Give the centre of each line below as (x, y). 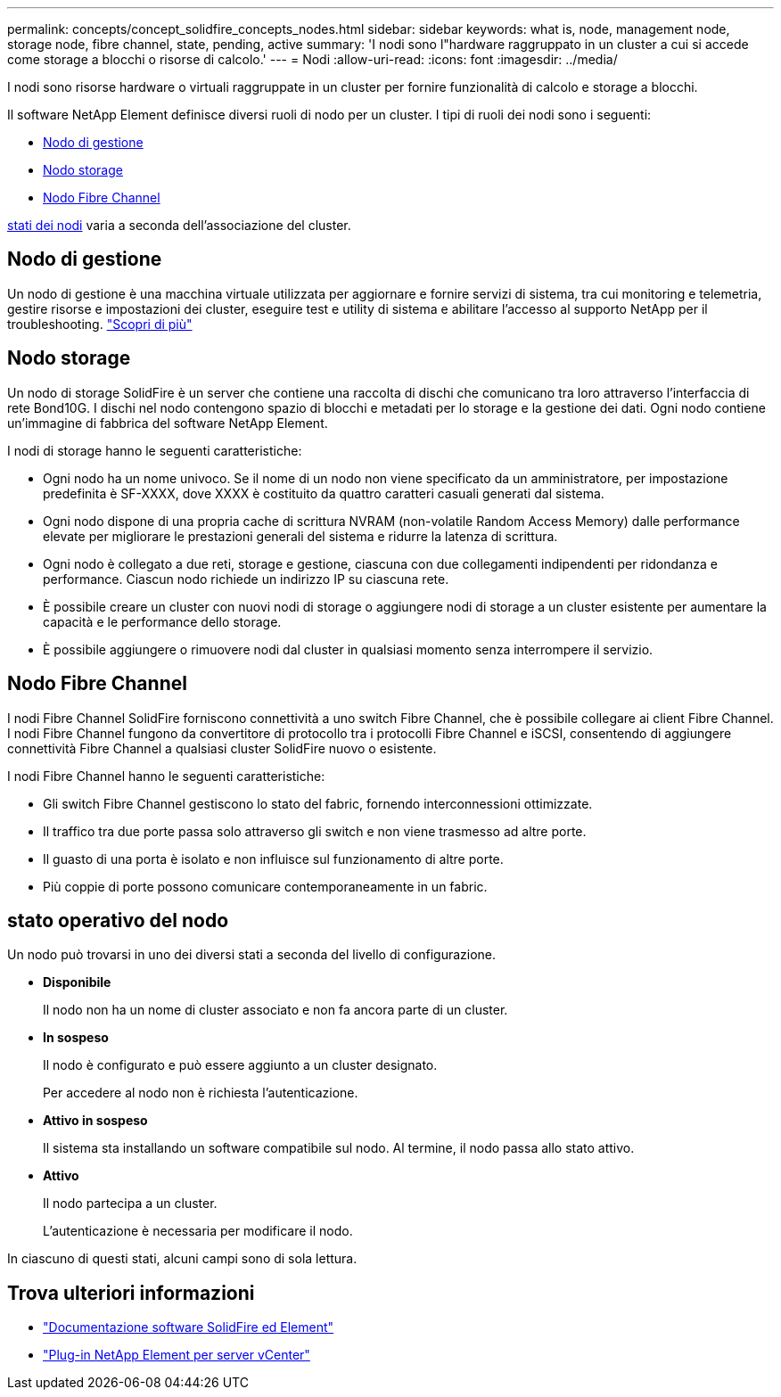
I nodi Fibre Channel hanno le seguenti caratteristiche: (166, 776)
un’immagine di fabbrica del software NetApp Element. (168, 423)
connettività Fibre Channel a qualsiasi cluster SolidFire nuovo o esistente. (222, 748)
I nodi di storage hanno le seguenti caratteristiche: (155, 450)
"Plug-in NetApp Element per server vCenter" (177, 1355)
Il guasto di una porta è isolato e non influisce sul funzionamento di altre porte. (273, 859)
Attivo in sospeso (95, 1121)
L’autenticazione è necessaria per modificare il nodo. (198, 1231)
